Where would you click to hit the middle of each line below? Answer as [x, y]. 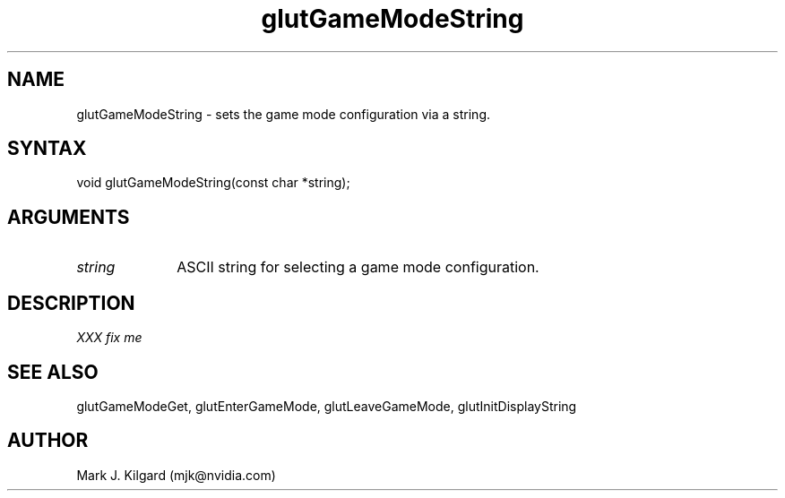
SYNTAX [47, 149]
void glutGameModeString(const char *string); [213, 183]
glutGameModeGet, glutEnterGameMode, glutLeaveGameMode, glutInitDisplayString [327, 406]
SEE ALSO [53, 372]
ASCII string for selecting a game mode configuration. [358, 267]
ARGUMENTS [69, 217]
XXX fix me [109, 338]
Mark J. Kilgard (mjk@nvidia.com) [176, 475]
